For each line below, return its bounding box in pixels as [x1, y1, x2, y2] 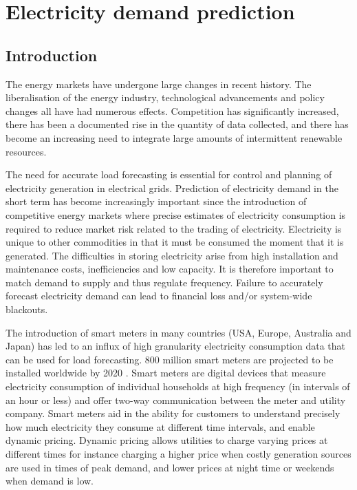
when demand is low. [6, 473, 94, 488]
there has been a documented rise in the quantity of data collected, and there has [6, 117, 349, 131]
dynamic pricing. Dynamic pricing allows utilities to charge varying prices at [6, 433, 328, 447]
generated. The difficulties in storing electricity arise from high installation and [6, 248, 338, 262]
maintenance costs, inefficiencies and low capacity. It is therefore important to [6, 262, 334, 276]
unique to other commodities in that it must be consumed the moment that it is [6, 235, 344, 249]
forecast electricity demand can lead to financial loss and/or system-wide [6, 288, 312, 303]
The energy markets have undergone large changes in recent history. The [6, 76, 312, 91]
